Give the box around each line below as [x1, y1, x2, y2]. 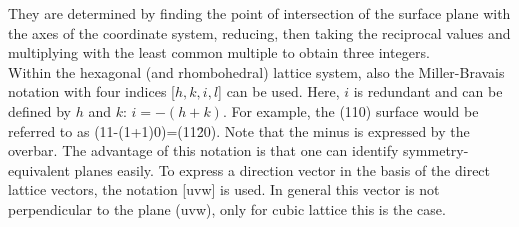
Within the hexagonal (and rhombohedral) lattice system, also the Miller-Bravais [8, 61, 505, 82]
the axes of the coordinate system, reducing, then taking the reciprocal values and [8, 22, 511, 43]
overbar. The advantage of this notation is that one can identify [8, 140, 399, 161]
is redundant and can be [353, 81, 503, 102]
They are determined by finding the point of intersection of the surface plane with [8, 3, 511, 23]
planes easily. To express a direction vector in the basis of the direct [74, 159, 491, 180]
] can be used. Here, [218, 81, 340, 102]
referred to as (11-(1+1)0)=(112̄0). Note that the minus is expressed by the [8, 120, 470, 141]
